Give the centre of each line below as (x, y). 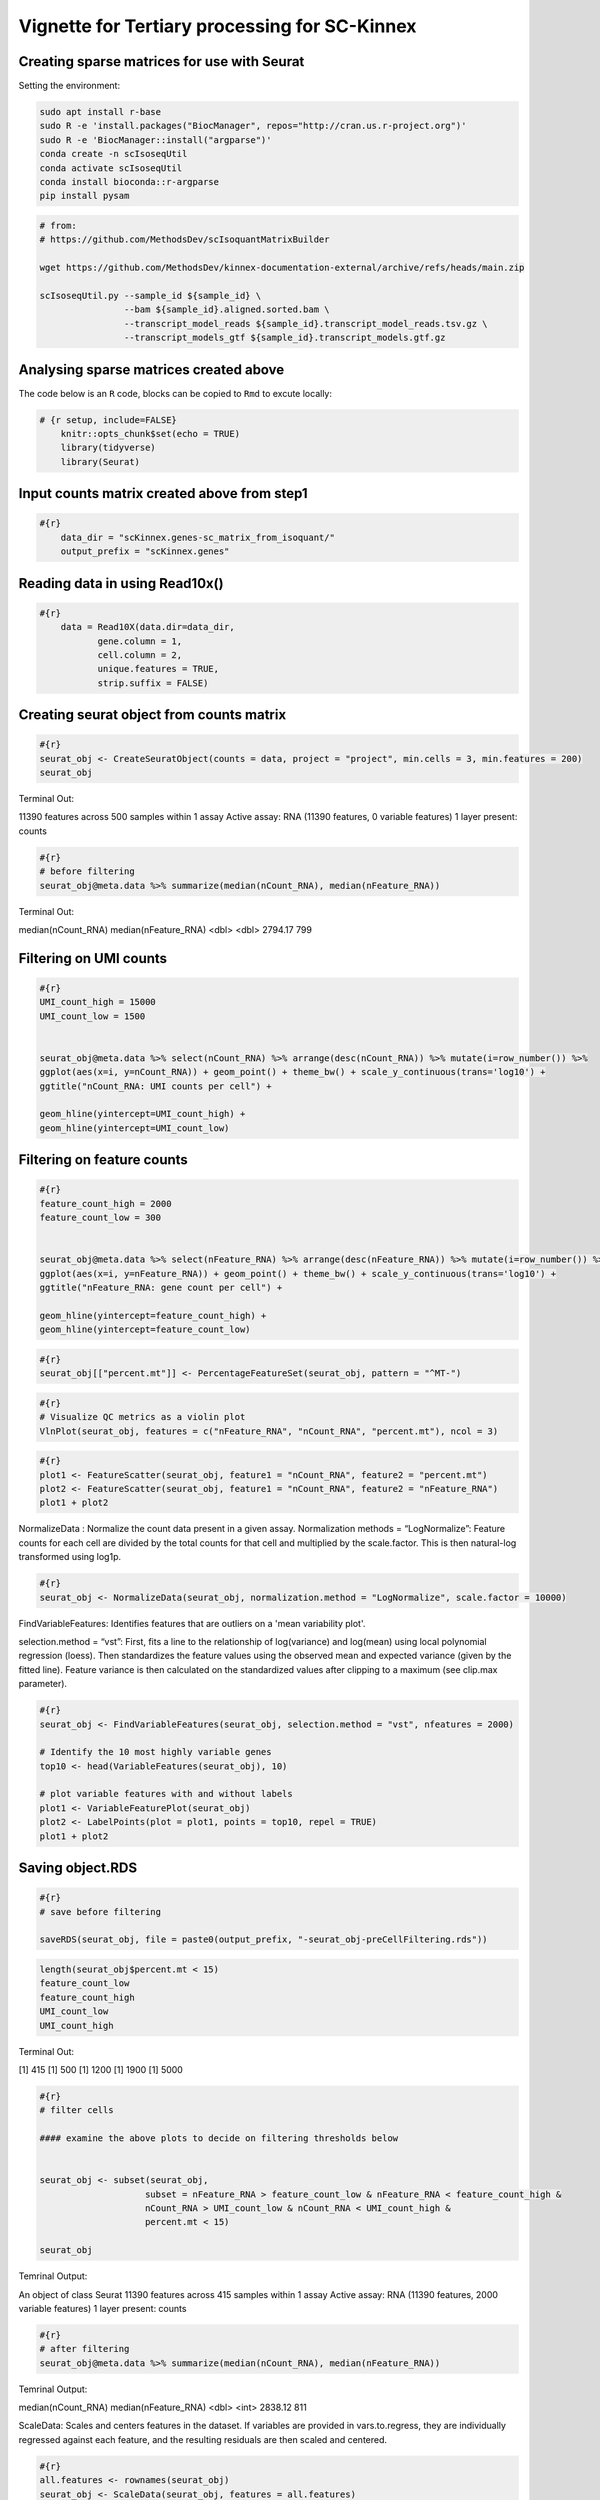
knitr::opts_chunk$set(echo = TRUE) (150, 433)
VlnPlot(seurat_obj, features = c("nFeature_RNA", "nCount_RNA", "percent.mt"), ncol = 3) (269, 1431)
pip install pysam (84, 196)
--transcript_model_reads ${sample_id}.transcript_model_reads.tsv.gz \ (306, 323)
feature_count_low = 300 (100, 1218)
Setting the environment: (69, 86)
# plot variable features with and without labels (166, 1794)
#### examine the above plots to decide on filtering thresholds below (219, 2138)
